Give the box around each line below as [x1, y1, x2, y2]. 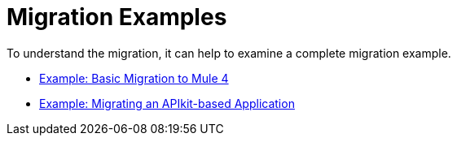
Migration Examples [7, 3, 227, 31]
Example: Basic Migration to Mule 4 [39, 71, 229, 85]
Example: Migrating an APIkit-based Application [39, 96, 295, 110]
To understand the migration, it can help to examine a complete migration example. [7, 45, 451, 60]
